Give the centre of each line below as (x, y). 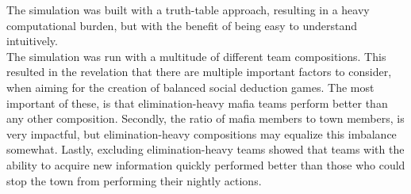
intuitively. (32, 41)
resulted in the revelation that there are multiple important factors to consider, (199, 72)
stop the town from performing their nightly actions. (134, 180)
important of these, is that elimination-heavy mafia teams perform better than (197, 103)
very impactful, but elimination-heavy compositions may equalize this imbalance (202, 133)
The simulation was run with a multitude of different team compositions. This (196, 56)
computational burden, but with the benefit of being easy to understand (182, 25)
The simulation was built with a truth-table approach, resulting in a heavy (188, 10)
